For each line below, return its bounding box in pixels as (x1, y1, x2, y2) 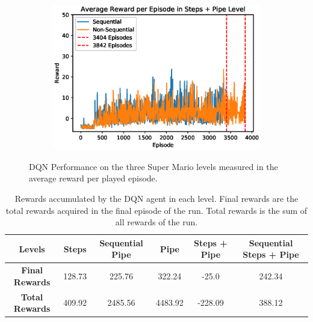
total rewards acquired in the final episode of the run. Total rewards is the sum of (5, 204, 308, 216)
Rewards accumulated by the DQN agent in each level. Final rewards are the (14, 192, 299, 204)
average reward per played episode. (29, 172, 158, 184)
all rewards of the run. (115, 216, 198, 228)
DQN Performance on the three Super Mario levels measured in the (29, 160, 278, 172)
